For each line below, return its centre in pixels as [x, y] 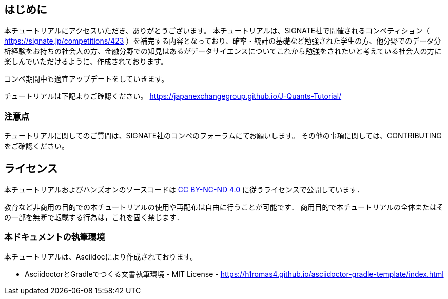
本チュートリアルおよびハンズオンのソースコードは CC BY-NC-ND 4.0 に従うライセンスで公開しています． [184, 190]
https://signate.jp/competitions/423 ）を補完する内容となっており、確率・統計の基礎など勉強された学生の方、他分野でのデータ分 [223, 41]
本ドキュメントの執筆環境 [55, 237]
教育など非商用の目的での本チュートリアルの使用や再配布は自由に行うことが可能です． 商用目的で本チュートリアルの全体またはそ [224, 207]
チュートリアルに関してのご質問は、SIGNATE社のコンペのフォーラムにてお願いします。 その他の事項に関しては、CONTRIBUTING [223, 136]
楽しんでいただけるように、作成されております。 [86, 62]
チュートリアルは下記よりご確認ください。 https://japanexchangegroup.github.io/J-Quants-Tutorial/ [173, 96]
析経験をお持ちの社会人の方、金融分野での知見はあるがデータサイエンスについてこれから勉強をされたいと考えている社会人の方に [223, 51]
